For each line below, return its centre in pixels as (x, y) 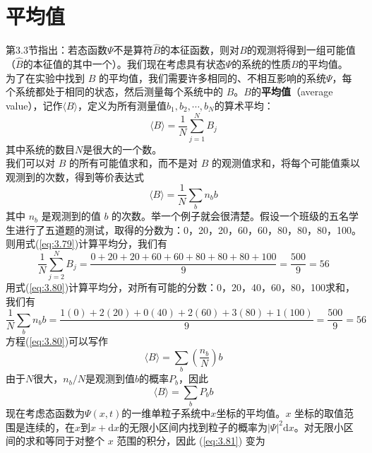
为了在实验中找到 (45, 77)
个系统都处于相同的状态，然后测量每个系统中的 (114, 92)
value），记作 (34, 105)
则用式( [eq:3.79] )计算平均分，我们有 (87, 243)
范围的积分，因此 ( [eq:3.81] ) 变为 (191, 441)
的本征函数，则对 (200, 50)
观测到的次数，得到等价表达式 (75, 176)
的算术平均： (244, 105)
